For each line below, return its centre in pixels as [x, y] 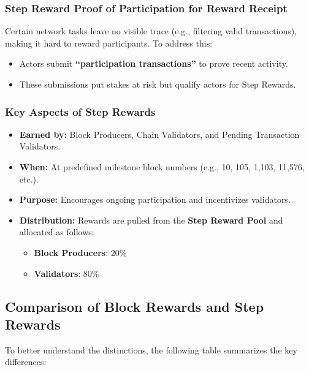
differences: [26, 362]
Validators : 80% [67, 273]
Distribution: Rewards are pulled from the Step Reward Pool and [151, 220]
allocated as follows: [57, 232]
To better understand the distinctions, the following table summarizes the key [151, 349]
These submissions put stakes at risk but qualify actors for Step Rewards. [158, 84]
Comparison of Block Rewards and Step [135, 306]
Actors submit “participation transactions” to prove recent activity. [154, 63]
